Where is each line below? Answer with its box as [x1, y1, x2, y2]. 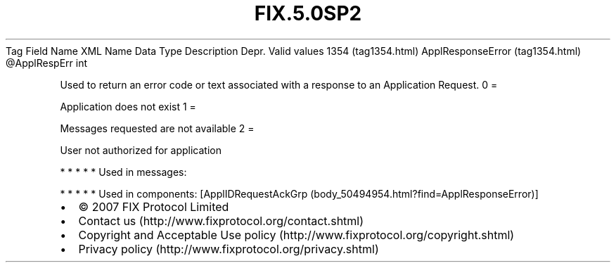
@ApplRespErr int [6, 56, 87, 69]
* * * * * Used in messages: [60, 165, 187, 178]
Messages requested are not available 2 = [60, 122, 255, 134]
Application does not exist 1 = [60, 100, 196, 113]
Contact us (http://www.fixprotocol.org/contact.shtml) [78, 213, 364, 228]
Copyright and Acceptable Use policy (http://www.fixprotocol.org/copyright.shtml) [78, 227, 515, 242]
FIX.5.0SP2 [254, 1, 362, 25]
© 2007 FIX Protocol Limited [78, 199, 229, 214]
